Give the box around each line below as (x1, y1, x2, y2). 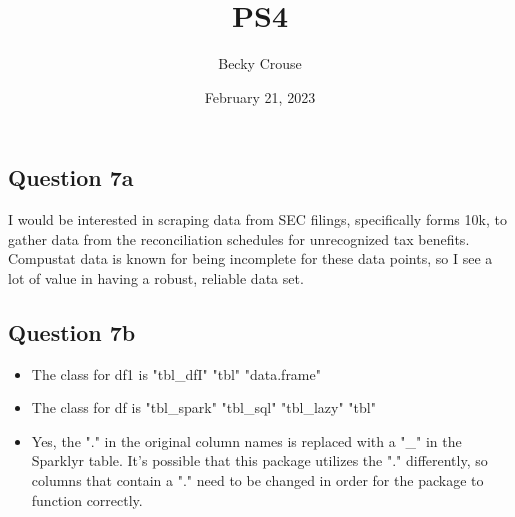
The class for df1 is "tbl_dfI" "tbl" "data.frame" (31, 363, 321, 384)
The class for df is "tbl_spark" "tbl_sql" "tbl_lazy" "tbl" (31, 397, 376, 418)
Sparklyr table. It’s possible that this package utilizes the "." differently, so (31, 450, 488, 471)
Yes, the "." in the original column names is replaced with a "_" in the (31, 430, 462, 451)
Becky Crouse (218, 53, 302, 74)
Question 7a (8, 162, 134, 193)
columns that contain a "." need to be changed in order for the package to (31, 470, 484, 491)
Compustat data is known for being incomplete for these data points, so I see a (8, 248, 493, 269)
